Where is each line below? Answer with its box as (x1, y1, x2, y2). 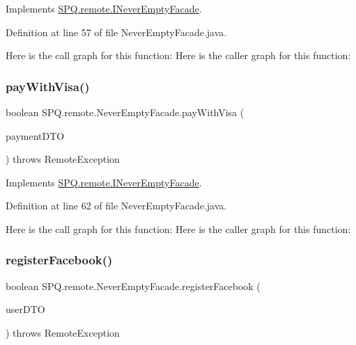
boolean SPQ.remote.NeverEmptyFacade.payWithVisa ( (6, 105, 245, 119)
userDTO (6, 302, 45, 316)
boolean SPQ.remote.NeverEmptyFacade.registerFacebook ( (6, 278, 261, 293)
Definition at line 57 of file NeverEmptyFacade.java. (6, 24, 227, 39)
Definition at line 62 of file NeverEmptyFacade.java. (6, 198, 227, 213)
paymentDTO (6, 128, 65, 143)
